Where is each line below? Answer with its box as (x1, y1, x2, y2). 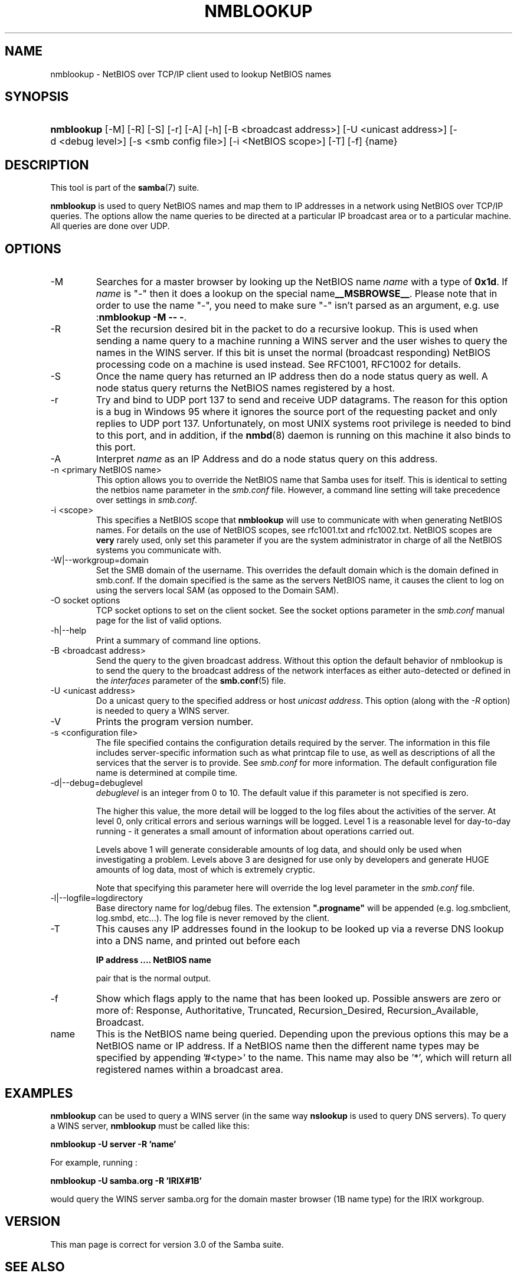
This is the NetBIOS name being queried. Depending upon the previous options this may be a (96, 1028, 509, 1040)
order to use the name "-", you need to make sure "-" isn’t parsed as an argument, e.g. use (96, 299, 499, 312)
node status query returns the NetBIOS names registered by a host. (96, 382, 395, 394)
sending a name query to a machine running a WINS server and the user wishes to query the (96, 335, 508, 347)
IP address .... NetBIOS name (96, 955, 211, 965)
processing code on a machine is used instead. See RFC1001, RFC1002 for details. (96, 358, 461, 371)
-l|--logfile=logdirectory (50, 893, 143, 903)
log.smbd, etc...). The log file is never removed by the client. (96, 913, 330, 923)
